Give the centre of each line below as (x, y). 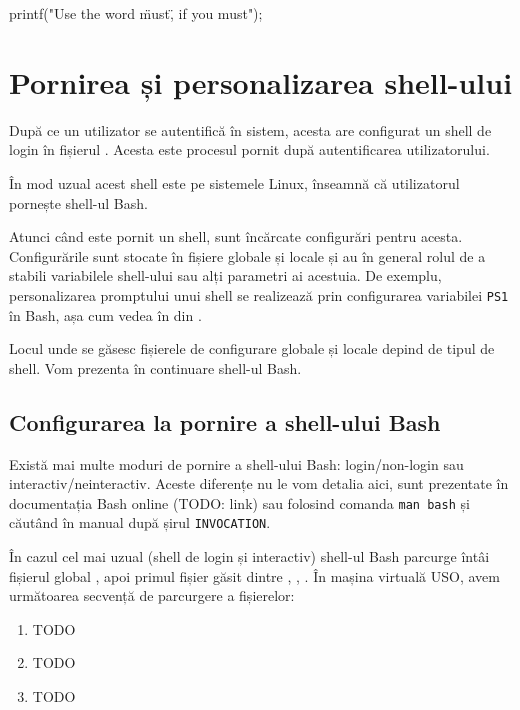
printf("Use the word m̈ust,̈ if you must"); (136, 13)
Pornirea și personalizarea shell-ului (261, 81)
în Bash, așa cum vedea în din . (105, 314)
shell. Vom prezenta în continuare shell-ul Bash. (155, 367)
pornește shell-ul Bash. (78, 202)
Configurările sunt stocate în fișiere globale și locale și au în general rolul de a (247, 255)
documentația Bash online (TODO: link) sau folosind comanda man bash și (239, 502)
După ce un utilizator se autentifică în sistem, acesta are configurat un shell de (250, 129)
